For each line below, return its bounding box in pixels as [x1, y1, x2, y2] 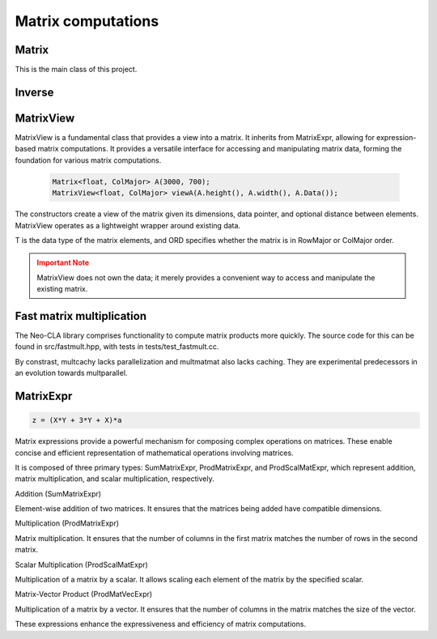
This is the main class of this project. [15, 65, 138, 75]
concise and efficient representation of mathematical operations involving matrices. [15, 448, 295, 458]
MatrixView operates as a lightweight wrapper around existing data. [15, 220, 241, 230]
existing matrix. [36, 284, 88, 294]
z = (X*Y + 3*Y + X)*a [32, 415, 122, 425]
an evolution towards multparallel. [15, 368, 128, 378]
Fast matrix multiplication [15, 309, 147, 323]
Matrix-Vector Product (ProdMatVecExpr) [15, 590, 153, 599]
